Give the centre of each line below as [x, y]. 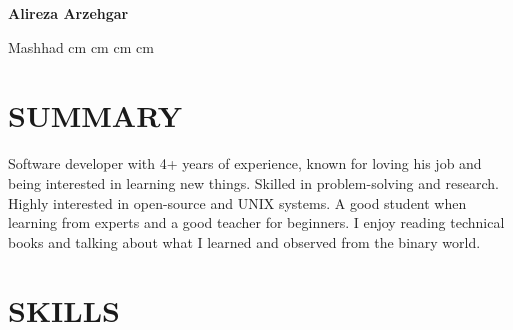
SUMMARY [95, 115]
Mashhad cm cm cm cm [81, 46]
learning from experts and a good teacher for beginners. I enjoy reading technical [256, 222]
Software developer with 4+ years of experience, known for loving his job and [245, 163]
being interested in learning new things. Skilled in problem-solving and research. [253, 182]
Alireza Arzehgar [68, 13]
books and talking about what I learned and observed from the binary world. [244, 241]
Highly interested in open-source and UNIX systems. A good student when [237, 202]
